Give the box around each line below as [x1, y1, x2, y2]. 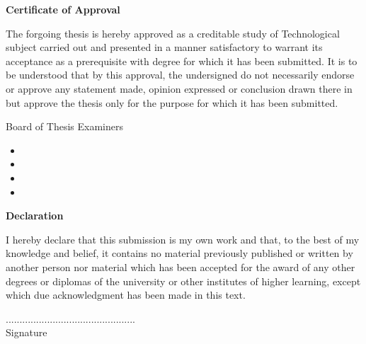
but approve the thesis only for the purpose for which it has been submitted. [6, 95, 338, 110]
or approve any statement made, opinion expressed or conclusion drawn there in [6, 81, 353, 96]
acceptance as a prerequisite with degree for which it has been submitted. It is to [6, 53, 358, 68]
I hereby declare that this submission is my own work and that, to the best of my [6, 231, 360, 246]
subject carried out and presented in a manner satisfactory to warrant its [6, 40, 323, 55]
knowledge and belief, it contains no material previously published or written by [6, 246, 353, 260]
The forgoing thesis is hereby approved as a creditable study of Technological [6, 25, 340, 40]
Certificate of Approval [6, 2, 120, 16]
